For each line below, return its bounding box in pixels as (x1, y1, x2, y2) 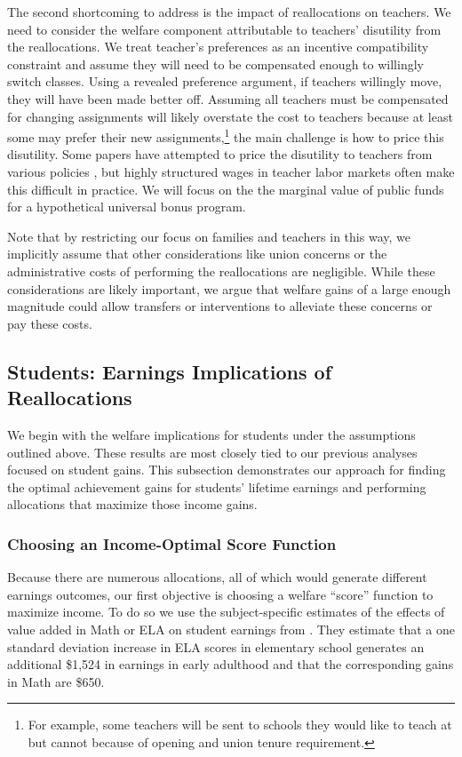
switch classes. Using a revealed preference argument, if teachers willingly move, (7, 72, 442, 91)
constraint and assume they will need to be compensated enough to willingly (7, 54, 424, 73)
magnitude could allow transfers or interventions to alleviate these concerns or (7, 297, 433, 315)
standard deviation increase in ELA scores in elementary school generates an (7, 637, 425, 656)
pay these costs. (7, 314, 92, 332)
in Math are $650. (7, 672, 105, 690)
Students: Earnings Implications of (7, 357, 332, 385)
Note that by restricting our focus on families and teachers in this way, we (7, 227, 410, 245)
